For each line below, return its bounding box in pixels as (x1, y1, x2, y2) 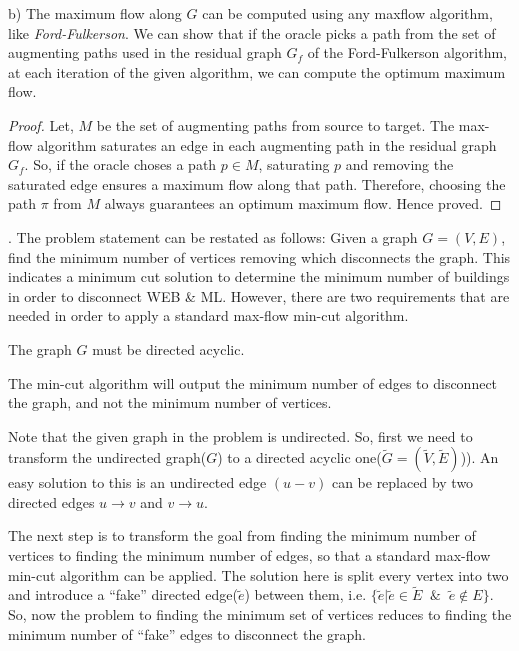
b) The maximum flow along (8, 3, 182, 23)
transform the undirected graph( (8, 447, 207, 468)
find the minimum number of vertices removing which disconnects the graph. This (8, 246, 511, 267)
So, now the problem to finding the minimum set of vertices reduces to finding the (8, 604, 512, 625)
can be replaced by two (331, 472, 474, 493)
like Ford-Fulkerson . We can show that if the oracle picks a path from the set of (8, 22, 496, 43)
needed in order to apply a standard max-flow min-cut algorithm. (8, 305, 409, 326)
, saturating (258, 154, 330, 175)
